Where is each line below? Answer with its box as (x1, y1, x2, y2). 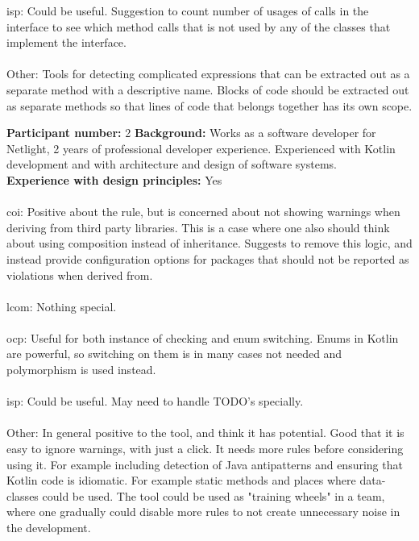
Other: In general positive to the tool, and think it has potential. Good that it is (6, 424, 404, 441)
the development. (6, 519, 91, 535)
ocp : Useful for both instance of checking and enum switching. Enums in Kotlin (6, 329, 399, 346)
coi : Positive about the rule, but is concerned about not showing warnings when (6, 203, 400, 220)
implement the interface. (6, 34, 127, 51)
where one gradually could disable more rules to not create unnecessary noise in (6, 503, 400, 520)
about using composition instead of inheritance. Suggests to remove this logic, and (6, 235, 413, 252)
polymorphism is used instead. (6, 361, 156, 378)
